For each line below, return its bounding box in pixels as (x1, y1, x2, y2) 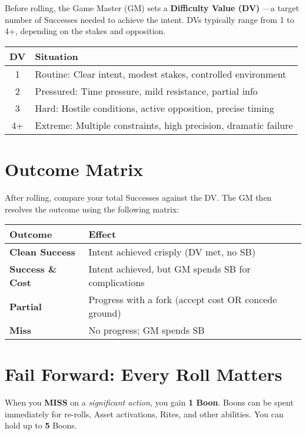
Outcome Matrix (5, 157, 144, 181)
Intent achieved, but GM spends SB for (88, 262, 251, 276)
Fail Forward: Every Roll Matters (5, 362, 282, 386)
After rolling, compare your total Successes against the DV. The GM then (5, 191, 272, 203)
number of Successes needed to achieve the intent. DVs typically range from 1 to (5, 13, 294, 25)
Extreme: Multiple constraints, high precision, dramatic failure (35, 118, 293, 132)
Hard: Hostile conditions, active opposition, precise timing (35, 101, 274, 115)
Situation (35, 49, 78, 63)
